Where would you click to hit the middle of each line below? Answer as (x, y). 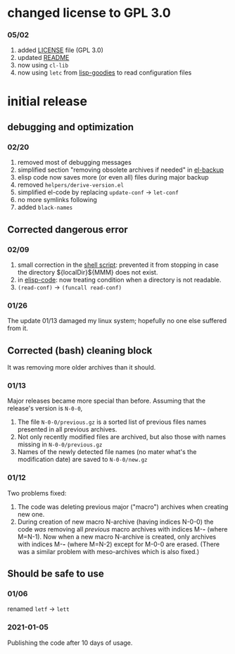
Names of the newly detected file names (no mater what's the (107, 452)
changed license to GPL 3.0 (89, 13)
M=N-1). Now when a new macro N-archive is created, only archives (117, 536)
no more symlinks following (57, 200)
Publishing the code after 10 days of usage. (70, 643)
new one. (31, 514)
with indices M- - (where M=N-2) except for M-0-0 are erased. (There (119, 544)
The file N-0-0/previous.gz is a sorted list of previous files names (112, 422)
